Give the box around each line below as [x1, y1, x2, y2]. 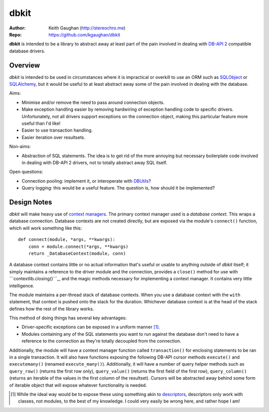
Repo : [9, 31, 22, 37]
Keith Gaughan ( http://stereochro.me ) [48, 25, 126, 31]
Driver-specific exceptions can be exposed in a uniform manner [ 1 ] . [21, 324, 160, 330]
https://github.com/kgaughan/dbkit [48, 31, 121, 37]
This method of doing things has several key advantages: [9, 315, 127, 321]
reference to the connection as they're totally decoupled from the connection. [21, 338, 181, 344]
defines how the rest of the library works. [9, 306, 94, 312]
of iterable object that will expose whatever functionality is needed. [9, 382, 147, 388]
